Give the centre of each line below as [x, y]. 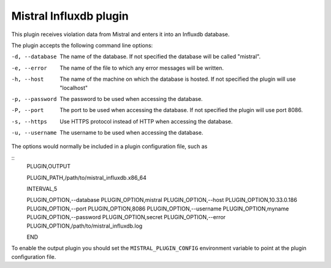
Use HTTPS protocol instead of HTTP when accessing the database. [146, 121]
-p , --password [34, 99]
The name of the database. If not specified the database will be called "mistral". [160, 57]
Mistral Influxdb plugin [70, 16]
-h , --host [28, 79]
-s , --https [29, 121]
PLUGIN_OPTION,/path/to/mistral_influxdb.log [85, 226]
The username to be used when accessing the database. [131, 133]
